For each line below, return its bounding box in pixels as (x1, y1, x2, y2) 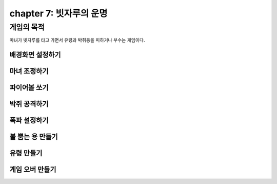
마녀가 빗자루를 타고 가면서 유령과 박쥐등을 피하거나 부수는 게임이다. (9, 37, 145, 43)
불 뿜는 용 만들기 (9, 133, 58, 141)
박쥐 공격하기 (9, 100, 49, 108)
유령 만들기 (9, 149, 43, 158)
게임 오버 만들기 (9, 165, 56, 174)
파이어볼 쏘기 (9, 83, 49, 92)
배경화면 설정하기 (9, 50, 61, 59)
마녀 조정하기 (9, 67, 49, 76)
